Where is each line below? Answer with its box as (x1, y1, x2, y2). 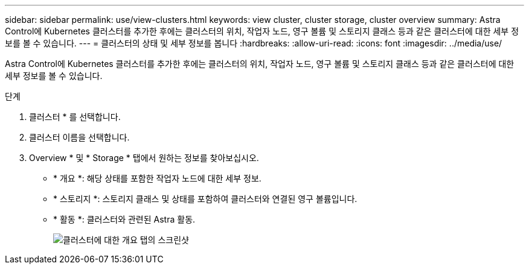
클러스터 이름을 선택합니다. (29, 132, 130, 142)
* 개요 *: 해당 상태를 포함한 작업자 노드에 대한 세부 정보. (53, 173, 261, 183)
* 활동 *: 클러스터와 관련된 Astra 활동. (53, 214, 196, 224)
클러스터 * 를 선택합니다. (29, 112, 121, 122)
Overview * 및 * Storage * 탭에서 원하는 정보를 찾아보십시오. (29, 153, 259, 163)
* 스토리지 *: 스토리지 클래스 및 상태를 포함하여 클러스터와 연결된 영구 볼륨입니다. (53, 194, 357, 204)
